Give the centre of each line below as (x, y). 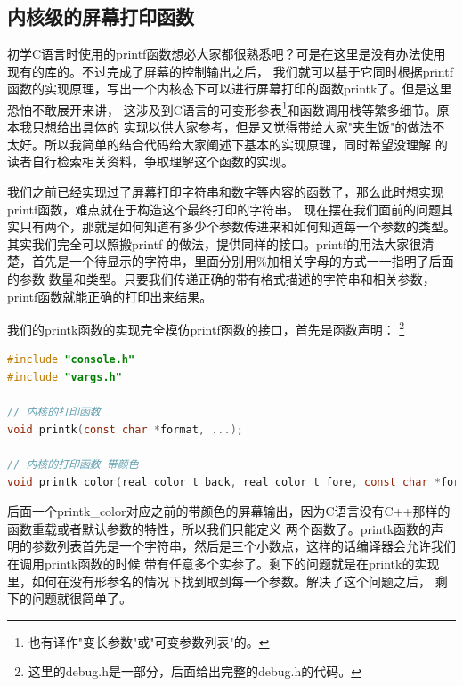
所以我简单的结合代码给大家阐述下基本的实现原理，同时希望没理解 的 (246, 144)
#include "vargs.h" (65, 378)
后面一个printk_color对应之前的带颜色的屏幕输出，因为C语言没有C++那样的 (229, 511)
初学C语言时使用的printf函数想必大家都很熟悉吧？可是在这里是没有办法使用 (227, 54)
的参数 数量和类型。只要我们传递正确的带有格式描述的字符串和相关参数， (221, 278)
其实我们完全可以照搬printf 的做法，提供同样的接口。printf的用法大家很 (215, 243)
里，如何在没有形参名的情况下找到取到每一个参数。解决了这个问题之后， (219, 581)
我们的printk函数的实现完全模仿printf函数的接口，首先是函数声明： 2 (206, 328)
